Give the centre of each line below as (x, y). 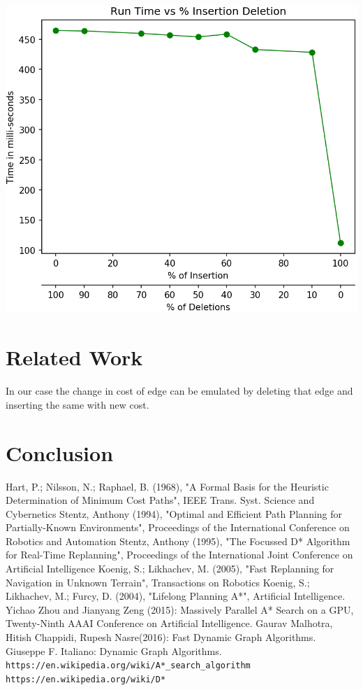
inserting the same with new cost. (77, 404)
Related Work (74, 357)
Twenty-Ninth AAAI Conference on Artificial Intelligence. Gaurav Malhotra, (169, 623)
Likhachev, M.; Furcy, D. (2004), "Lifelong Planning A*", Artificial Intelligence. (176, 596)
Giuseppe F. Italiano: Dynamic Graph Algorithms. (114, 650)
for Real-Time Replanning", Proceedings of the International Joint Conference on (179, 555)
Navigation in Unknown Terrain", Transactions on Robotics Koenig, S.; (158, 582)
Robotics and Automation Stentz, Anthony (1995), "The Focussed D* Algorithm (178, 541)
